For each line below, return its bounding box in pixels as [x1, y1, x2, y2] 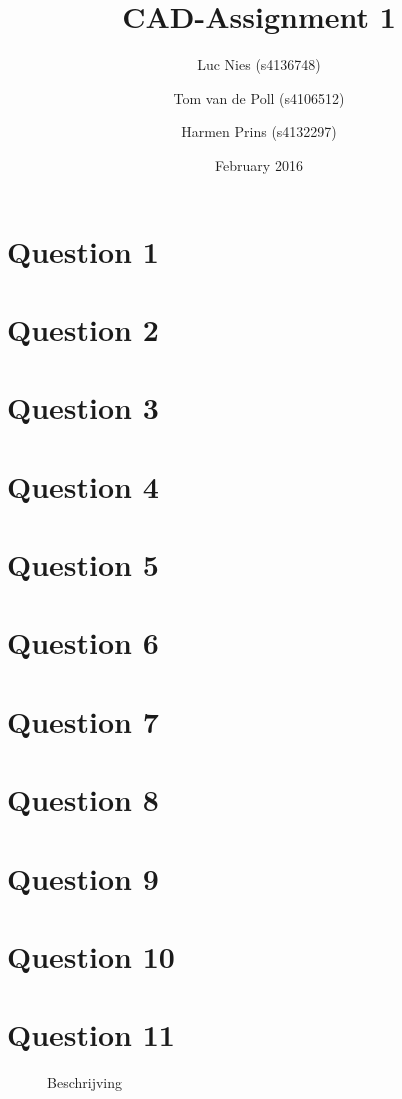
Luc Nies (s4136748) [197, 54, 321, 75]
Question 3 [7, 387, 159, 428]
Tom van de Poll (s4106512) [173, 87, 345, 108]
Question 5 [7, 544, 159, 584]
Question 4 [7, 465, 159, 506]
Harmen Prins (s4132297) [181, 121, 337, 142]
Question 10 [7, 935, 175, 976]
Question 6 [7, 622, 159, 663]
